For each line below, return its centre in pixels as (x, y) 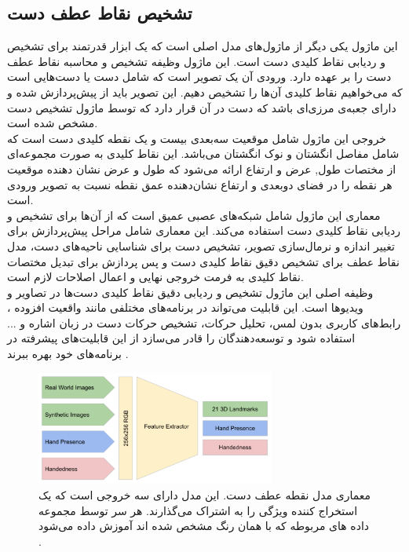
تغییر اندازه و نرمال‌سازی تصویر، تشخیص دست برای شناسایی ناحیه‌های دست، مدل (201, 245)
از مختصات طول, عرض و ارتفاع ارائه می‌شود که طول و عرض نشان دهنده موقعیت (202, 168)
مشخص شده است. (53, 123)
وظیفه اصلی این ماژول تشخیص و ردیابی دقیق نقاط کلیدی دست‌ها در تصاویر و (190, 292)
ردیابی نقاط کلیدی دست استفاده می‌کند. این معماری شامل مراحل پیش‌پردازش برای (204, 230)
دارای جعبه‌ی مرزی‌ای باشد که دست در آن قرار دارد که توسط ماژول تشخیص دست (202, 107)
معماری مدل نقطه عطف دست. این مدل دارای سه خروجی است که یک (205, 494)
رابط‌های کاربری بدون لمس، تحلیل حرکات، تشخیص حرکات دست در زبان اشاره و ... (204, 322)
